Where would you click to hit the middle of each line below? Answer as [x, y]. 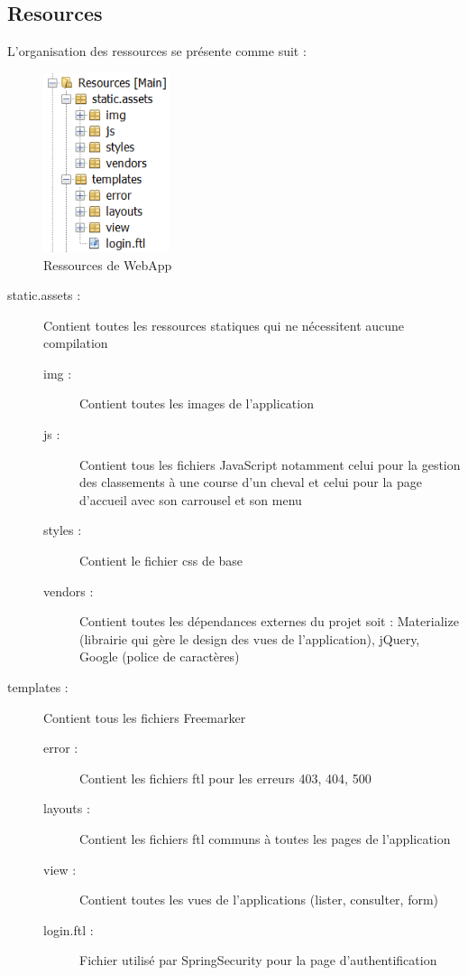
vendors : [69, 591]
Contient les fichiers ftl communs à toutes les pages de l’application [265, 838]
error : [61, 748]
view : [60, 869]
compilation [76, 343]
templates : [38, 687]
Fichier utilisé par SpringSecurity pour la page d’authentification [258, 960]
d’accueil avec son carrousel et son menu [191, 499]
